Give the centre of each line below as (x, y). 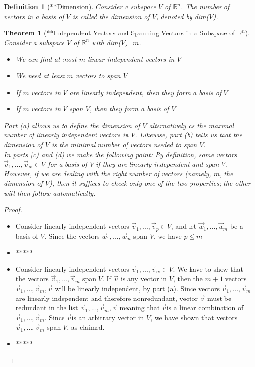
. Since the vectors (72, 236)
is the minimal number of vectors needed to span (124, 144)
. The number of (205, 6)
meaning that (140, 308)
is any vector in (144, 279)
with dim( (106, 42)
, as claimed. (86, 327)
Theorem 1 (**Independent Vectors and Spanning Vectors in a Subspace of (120, 33)
